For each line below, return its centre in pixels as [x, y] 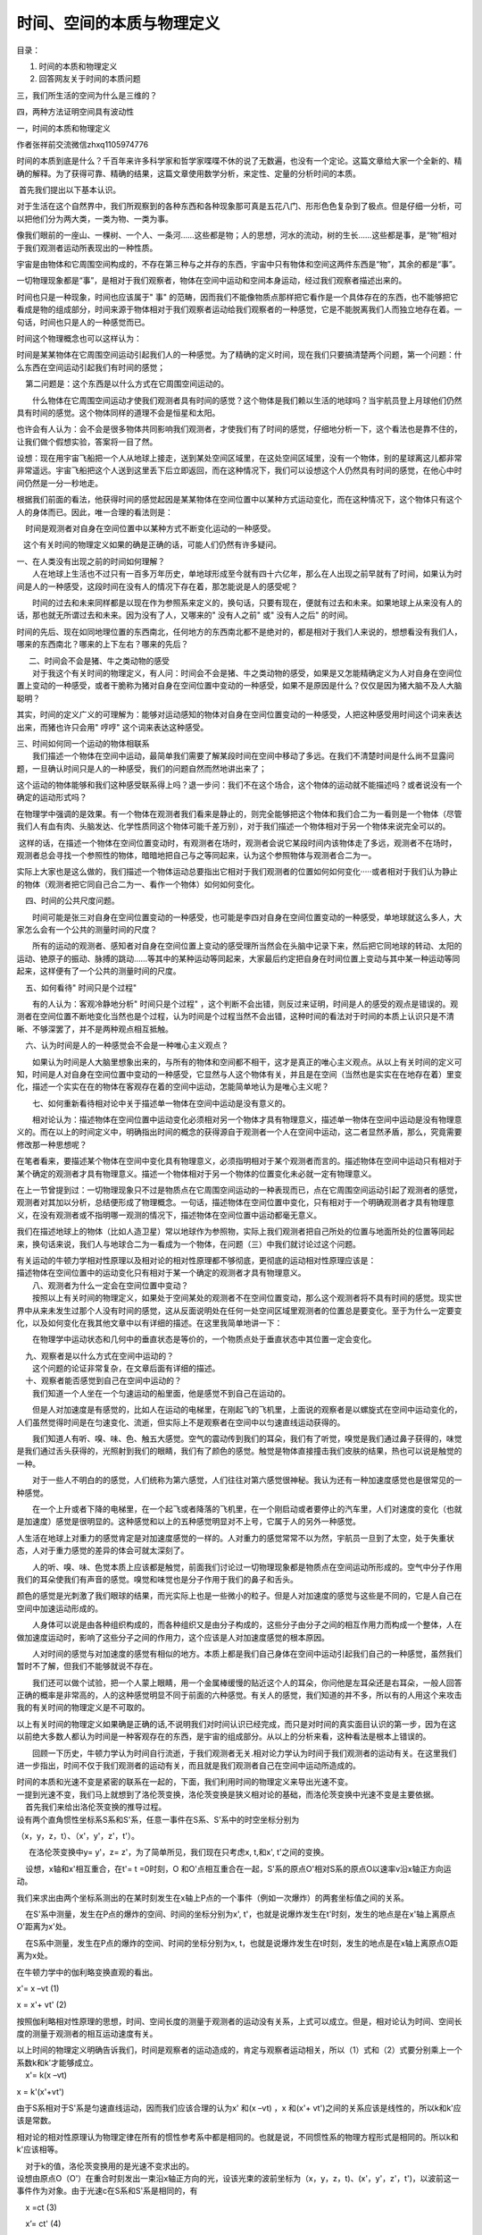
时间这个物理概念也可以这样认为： [79, 338]
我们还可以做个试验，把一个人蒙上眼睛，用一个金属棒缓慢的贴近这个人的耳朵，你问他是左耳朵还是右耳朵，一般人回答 [247, 1683]
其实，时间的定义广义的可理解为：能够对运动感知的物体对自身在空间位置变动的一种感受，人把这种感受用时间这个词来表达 [239, 714]
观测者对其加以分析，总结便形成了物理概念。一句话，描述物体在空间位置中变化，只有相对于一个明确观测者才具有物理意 [235, 1202]
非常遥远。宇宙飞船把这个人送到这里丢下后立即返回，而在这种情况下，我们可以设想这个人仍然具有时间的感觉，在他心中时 [239, 470]
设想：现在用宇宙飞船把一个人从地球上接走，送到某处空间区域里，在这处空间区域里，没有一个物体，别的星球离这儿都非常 [239, 458]
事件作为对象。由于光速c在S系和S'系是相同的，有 [107, 2191]
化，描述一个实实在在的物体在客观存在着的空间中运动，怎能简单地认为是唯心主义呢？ [173, 1087]
